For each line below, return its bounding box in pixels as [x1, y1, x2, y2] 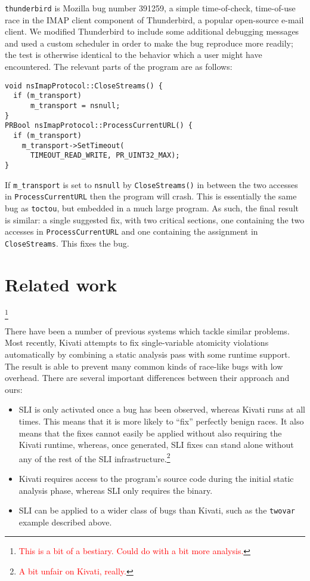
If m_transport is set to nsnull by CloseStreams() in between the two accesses [5, 178, 298, 190]
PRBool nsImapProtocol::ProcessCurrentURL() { [5, 121, 193, 130]
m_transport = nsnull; [30, 101, 120, 110]
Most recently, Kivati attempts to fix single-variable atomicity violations [5, 336, 269, 349]
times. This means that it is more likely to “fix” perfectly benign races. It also [18, 415, 304, 428]
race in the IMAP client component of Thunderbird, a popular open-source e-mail [5, 13, 304, 26]
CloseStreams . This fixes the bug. [5, 236, 129, 249]
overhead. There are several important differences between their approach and [5, 371, 290, 384]
